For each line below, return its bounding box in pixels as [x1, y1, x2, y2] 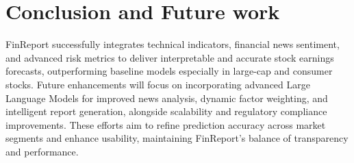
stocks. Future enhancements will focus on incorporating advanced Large [5, 77, 310, 91]
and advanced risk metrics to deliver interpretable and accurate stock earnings [5, 50, 334, 64]
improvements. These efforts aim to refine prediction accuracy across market [5, 117, 326, 131]
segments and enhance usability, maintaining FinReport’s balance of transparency [5, 131, 349, 145]
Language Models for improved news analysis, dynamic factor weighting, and [5, 90, 328, 105]
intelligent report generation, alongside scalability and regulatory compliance [5, 104, 327, 118]
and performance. [5, 144, 79, 158]
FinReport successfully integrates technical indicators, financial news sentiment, [5, 37, 340, 51]
